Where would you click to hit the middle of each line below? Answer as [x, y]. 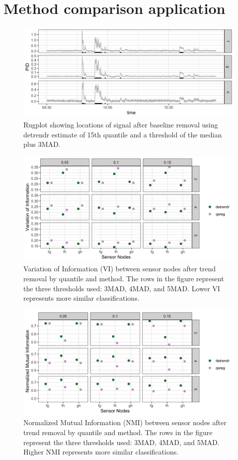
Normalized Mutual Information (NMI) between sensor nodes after [125, 422]
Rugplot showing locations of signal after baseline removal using [121, 125]
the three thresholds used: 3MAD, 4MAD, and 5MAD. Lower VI [122, 288]
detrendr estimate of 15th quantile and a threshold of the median [123, 134]
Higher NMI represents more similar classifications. [101, 452]
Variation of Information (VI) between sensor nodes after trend [120, 269]
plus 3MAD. [42, 144]
